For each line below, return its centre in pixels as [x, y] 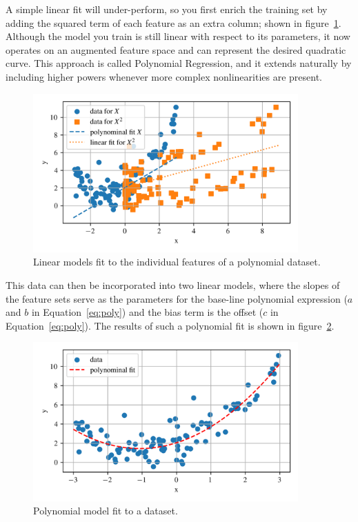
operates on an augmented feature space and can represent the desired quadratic [176, 49]
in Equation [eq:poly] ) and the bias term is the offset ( [147, 312]
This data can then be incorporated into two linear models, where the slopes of [173, 285]
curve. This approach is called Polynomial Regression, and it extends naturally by [179, 63]
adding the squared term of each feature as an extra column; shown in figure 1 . [173, 22]
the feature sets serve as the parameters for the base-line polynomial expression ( [177, 298]
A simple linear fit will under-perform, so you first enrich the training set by [167, 9]
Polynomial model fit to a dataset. [106, 511]
